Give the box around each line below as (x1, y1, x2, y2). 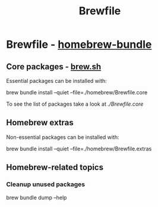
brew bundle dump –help (6, 194, 67, 201)
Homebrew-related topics (6, 162, 104, 172)
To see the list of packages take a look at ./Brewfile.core (6, 100, 144, 107)
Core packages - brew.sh (6, 61, 102, 72)
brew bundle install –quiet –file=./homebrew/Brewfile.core (6, 89, 148, 96)
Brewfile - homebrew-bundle (6, 38, 152, 51)
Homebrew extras (6, 118, 74, 128)
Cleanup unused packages (6, 180, 85, 189)
